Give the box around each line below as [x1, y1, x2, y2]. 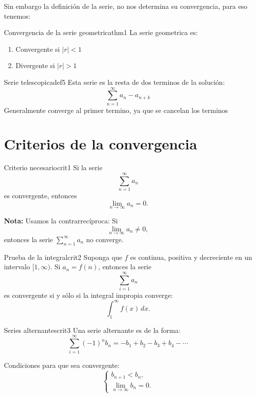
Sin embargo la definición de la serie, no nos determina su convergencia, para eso [4, 1, 248, 11]
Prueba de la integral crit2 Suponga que [4, 252, 123, 262]
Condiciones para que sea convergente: [4, 360, 120, 370]
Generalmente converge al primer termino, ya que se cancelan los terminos [4, 105, 228, 115]
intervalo [4, 261, 30, 272]
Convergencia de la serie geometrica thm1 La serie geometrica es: [4, 27, 198, 37]
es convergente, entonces [4, 190, 77, 201]
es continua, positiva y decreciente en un [130, 252, 253, 262]
